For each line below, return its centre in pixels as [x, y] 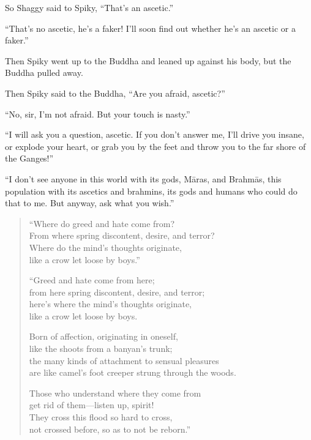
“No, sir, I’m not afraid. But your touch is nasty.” [98, 114]
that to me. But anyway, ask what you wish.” [90, 203]
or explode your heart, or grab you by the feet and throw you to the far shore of [155, 146]
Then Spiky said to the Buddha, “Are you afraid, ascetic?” [115, 93]
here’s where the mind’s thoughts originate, [110, 304]
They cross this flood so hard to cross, [101, 417]
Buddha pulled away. [44, 73]
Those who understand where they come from [115, 393]
